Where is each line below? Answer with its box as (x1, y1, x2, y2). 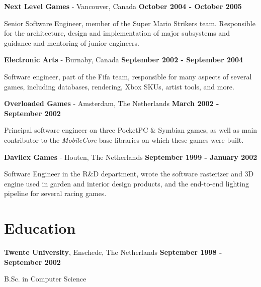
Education (4, 218, 76, 238)
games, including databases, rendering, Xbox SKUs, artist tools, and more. (4, 81, 234, 91)
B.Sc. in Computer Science (4, 273, 86, 284)
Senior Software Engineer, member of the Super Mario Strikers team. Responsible (4, 18, 255, 28)
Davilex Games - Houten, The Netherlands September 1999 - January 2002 (4, 151, 257, 162)
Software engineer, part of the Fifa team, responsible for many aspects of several (4, 71, 252, 81)
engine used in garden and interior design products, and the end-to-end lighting (4, 178, 249, 188)
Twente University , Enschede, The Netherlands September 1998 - (4, 247, 222, 257)
